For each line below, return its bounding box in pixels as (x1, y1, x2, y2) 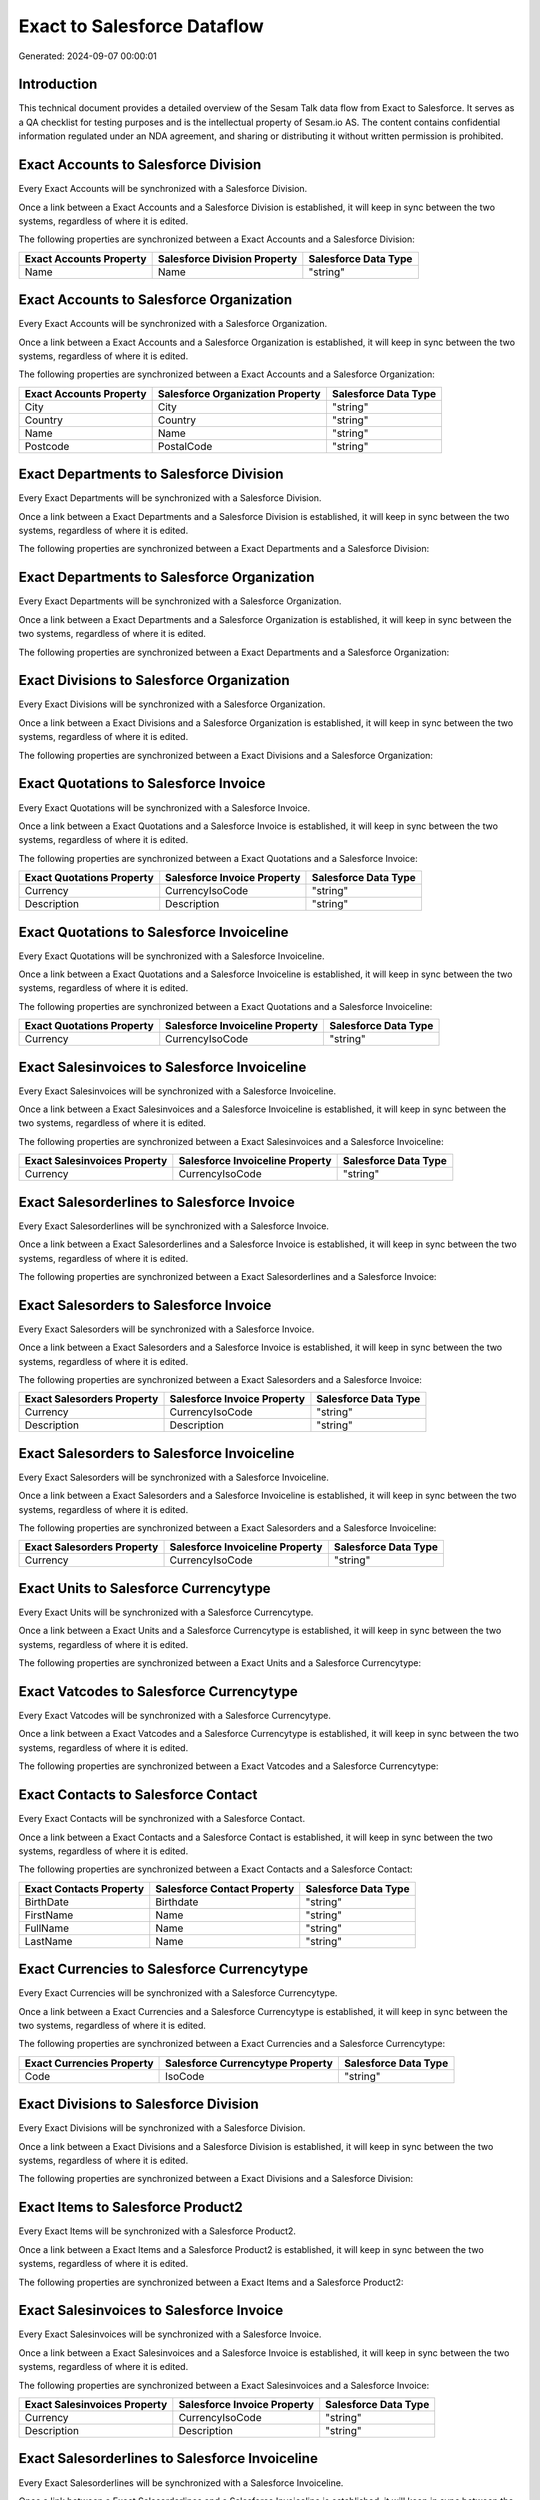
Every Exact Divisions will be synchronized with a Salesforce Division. (18, 2122, 306, 2134)
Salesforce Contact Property (155, 1881, 295, 1895)
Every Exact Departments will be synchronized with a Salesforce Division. (18, 492, 322, 504)
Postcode (24, 439, 70, 453)
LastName (24, 1934, 73, 1948)
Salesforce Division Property (157, 251, 298, 265)
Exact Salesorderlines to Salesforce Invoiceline (18, 2450, 319, 2467)
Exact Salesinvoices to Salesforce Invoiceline (18, 1058, 307, 1075)
